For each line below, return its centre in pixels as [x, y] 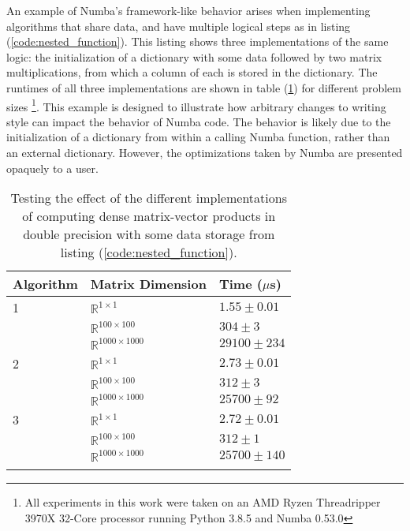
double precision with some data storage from [149, 234]
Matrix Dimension [148, 284]
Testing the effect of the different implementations [149, 198]
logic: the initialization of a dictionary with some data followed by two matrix [194, 56]
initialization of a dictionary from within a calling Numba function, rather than [198, 137]
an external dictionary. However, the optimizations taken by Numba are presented [205, 152]
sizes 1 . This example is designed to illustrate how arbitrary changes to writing [196, 105]
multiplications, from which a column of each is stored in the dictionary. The [192, 72]
